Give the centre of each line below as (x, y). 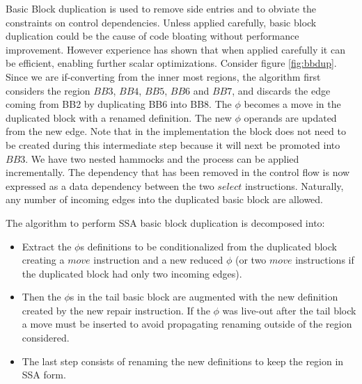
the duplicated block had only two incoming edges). (132, 273)
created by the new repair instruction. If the (116, 310)
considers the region (48, 90)
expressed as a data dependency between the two (110, 185)
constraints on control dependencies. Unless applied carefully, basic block (161, 22)
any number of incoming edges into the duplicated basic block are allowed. (165, 199)
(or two (251, 260)
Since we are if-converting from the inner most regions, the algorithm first (163, 76)
